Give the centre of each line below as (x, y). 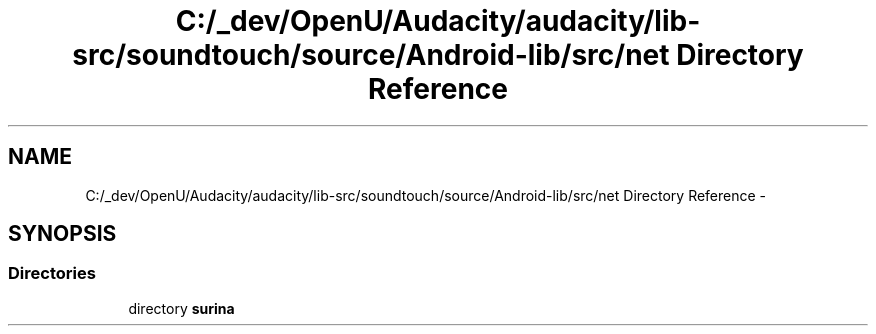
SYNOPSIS (62, 234)
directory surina (181, 308)
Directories (52, 273)
